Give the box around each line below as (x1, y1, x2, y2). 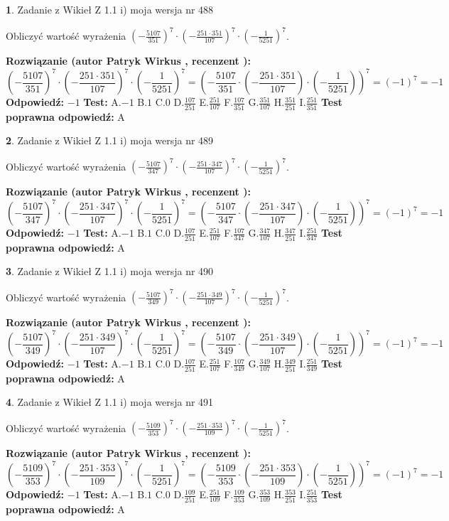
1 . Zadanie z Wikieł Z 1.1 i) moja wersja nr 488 (6, 2, 214, 16)
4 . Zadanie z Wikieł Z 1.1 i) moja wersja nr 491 (6, 394, 214, 409)
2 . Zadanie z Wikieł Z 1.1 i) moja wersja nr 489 (6, 133, 214, 148)
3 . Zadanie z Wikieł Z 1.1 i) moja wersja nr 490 (6, 264, 214, 279)
